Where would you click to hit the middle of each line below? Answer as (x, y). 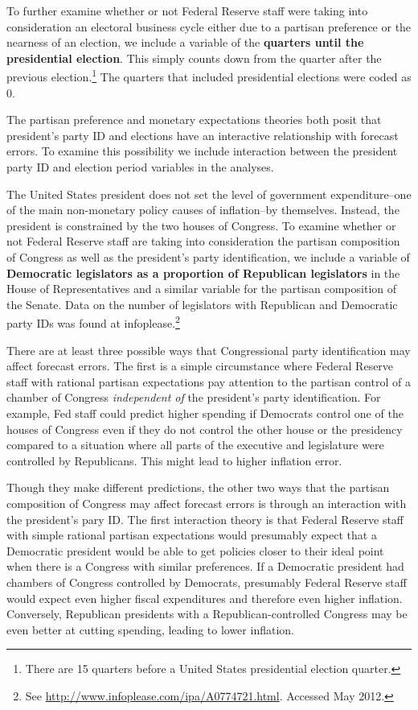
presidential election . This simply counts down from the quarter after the (194, 58)
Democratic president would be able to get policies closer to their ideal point (195, 550)
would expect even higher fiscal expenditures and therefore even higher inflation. (205, 598)
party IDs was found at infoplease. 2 (93, 322)
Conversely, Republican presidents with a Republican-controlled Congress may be (207, 614)
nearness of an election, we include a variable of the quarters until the (185, 42)
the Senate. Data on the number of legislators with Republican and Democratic (202, 304)
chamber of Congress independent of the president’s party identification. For (194, 397)
